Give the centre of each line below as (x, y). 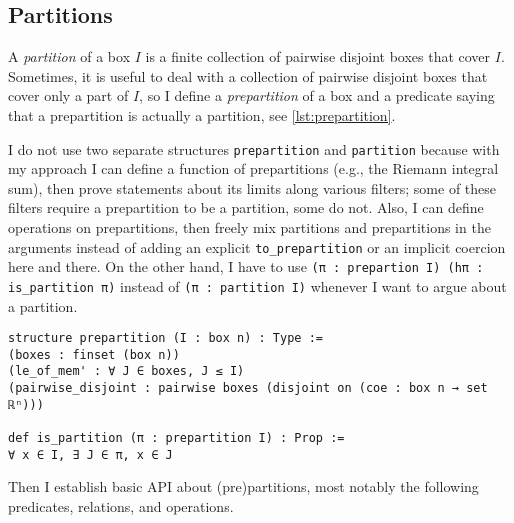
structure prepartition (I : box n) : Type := (165, 338)
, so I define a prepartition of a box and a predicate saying (317, 95)
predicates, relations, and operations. (121, 506)
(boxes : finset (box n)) (94, 354)
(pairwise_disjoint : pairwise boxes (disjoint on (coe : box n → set (248, 388)
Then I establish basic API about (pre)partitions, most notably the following (243, 486)
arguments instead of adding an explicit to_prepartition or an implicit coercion (257, 246)
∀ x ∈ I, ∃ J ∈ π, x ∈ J (90, 454)
